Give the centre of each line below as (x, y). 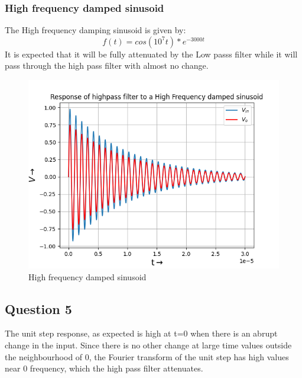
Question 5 (38, 308)
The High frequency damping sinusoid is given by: (95, 30)
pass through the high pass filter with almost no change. (107, 65)
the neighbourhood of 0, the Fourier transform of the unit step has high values (147, 356)
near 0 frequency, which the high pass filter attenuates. (104, 368)
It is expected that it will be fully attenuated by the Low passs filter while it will (151, 54)
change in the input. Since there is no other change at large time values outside (148, 345)
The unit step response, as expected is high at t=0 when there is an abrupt (141, 333)
